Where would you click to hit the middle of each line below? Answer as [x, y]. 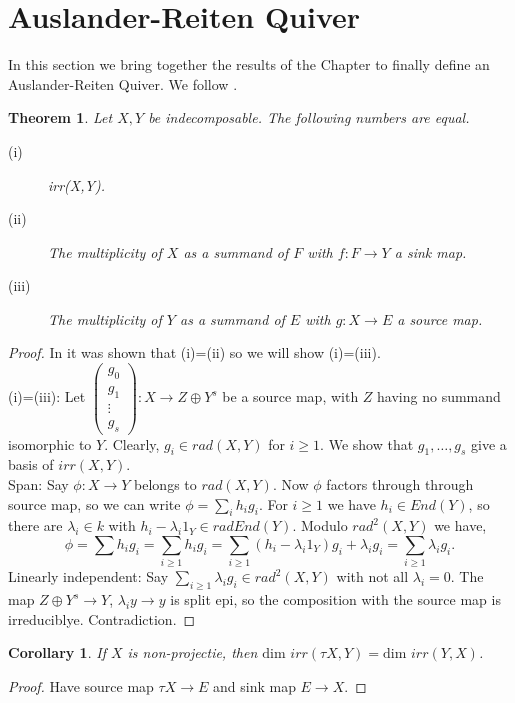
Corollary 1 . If [57, 652]
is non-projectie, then [192, 652]
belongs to [165, 484]
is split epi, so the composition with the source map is [335, 599]
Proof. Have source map [81, 685]
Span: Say [38, 484]
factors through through [400, 484]
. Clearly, [132, 443]
